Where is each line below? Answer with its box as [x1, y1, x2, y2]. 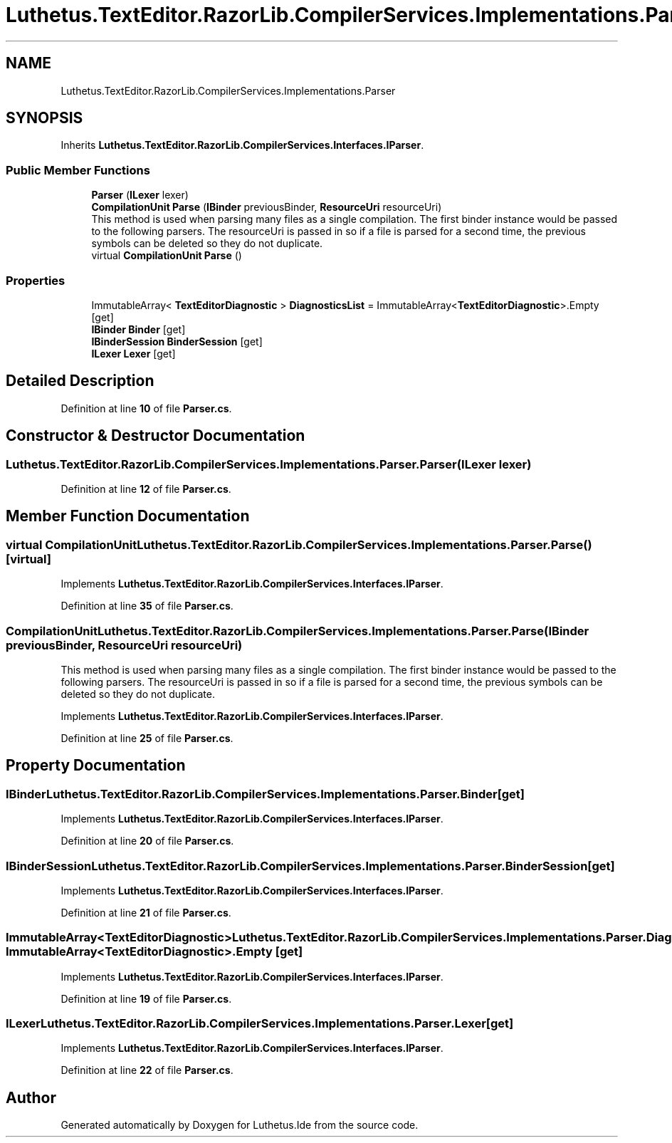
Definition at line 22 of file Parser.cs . [61, 1064, 233, 1077]
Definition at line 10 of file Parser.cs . [61, 402, 232, 414]
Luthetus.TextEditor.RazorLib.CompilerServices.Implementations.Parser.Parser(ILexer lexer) [6, 456, 532, 471]
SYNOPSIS [6, 109, 83, 127]
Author [6, 1088, 56, 1107]
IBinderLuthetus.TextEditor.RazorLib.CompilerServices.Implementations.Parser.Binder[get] [6, 786, 525, 801]
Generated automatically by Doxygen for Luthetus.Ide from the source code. [61, 1119, 419, 1132]
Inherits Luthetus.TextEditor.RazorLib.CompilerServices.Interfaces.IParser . [61, 139, 424, 152]
